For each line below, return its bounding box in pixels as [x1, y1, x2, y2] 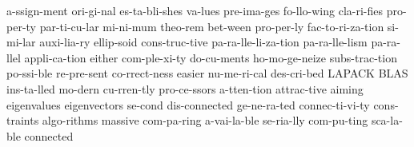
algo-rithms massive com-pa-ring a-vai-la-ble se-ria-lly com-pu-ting [42, 112, 368, 129]
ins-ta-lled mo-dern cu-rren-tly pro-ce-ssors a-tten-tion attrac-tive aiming [6, 80, 364, 97]
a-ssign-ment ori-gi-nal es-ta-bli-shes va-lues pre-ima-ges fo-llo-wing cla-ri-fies [6, 2, 384, 18]
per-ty [6, 18, 36, 34]
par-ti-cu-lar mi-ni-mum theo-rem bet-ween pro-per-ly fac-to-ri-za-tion [39, 18, 384, 34]
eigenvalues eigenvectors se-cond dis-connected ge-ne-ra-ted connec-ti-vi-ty [6, 96, 370, 113]
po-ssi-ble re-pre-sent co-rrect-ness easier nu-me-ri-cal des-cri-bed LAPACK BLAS [6, 65, 408, 81]
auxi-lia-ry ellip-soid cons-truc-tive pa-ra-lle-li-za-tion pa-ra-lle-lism [39, 34, 368, 50]
